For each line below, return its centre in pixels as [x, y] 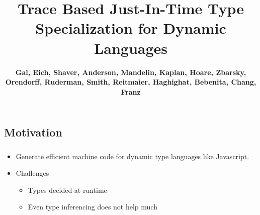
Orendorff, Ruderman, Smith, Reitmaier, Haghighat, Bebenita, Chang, [131, 82]
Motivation [33, 132]
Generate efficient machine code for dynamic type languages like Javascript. [133, 156]
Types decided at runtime [67, 190]
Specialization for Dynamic [131, 28]
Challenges [32, 173]
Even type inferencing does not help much [93, 207]
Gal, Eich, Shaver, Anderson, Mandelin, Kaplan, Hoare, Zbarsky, [131, 72]
